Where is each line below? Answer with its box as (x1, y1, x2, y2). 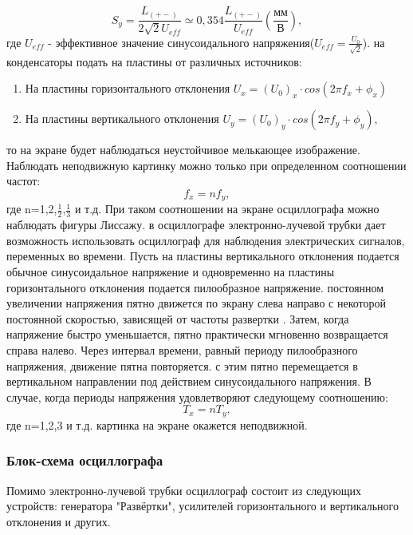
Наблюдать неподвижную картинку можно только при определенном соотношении (6, 157, 407, 173)
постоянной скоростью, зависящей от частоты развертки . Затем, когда (6, 310, 349, 327)
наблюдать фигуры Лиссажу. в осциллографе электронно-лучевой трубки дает (6, 216, 386, 233)
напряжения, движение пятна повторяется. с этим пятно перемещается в (6, 357, 358, 374)
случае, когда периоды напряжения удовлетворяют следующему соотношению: (6, 388, 388, 405)
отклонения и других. (6, 513, 111, 529)
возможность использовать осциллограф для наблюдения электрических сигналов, (6, 232, 405, 248)
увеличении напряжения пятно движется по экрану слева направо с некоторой (6, 295, 386, 311)
